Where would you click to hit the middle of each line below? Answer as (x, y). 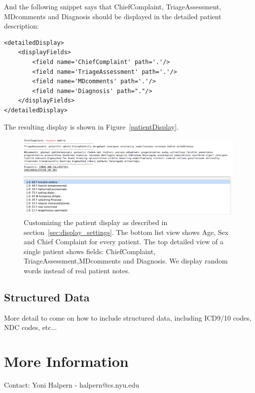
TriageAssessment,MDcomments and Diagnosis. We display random (126, 261)
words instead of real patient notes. (77, 270)
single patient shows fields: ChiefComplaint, (90, 251)
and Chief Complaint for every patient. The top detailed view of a (124, 242)
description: (21, 26)
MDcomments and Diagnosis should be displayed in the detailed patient (113, 16)
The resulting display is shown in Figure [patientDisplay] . (91, 126)
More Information (66, 361)
